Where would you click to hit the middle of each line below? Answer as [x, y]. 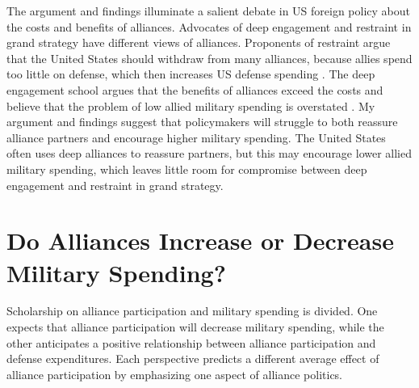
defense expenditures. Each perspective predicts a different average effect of [193, 358]
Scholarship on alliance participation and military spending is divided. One [192, 311]
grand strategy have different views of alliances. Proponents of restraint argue [199, 42]
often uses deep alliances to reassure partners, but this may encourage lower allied [209, 153]
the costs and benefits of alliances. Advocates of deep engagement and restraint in [209, 26]
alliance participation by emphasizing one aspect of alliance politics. [175, 374]
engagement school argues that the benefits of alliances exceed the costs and [195, 89]
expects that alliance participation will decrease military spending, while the [195, 327]
